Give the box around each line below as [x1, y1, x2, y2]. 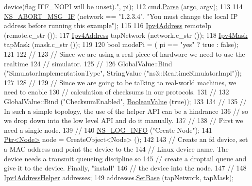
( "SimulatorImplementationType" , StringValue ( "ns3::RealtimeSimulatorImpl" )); [4, 68, 242, 78]
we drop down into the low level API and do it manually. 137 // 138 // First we [4, 115, 243, 125]
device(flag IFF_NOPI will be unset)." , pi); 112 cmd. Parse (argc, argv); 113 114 [4, 1, 243, 11]
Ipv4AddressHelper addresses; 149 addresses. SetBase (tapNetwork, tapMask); [4, 172, 234, 182]
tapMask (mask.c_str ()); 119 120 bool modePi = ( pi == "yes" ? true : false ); [4, 39, 238, 49]
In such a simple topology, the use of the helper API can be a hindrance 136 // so [4, 106, 249, 116]
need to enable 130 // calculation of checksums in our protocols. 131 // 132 [4, 87, 229, 97]
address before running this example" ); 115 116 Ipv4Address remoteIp [4, 20, 211, 31]
